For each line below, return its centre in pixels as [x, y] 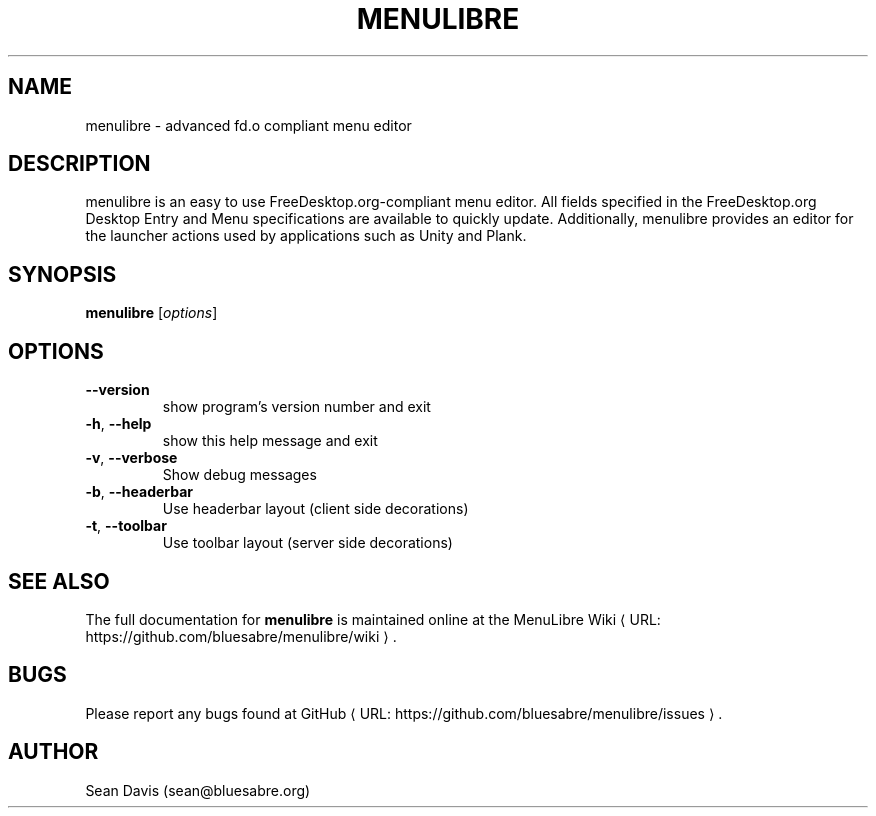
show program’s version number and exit [296, 407]
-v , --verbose [131, 458]
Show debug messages [239, 475]
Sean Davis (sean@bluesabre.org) [198, 790]
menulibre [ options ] [151, 313]
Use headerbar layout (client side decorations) [315, 509]
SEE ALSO [59, 581]
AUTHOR [53, 752]
